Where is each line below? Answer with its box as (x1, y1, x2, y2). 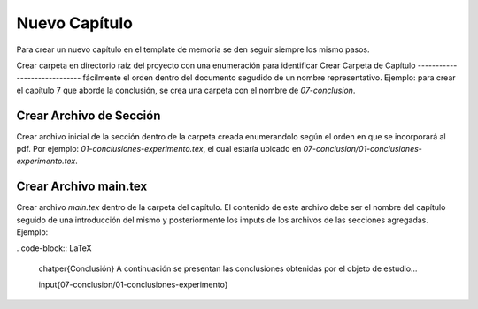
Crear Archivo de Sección (16, 108, 161, 123)
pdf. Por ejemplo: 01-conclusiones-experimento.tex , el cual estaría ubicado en (16, 144, 302, 154)
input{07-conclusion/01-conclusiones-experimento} (38, 279, 228, 290)
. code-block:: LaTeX (16, 243, 92, 253)
